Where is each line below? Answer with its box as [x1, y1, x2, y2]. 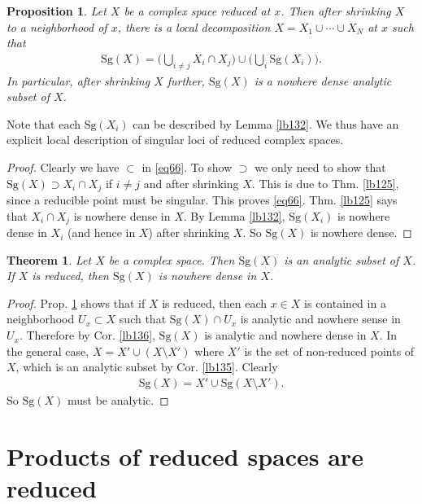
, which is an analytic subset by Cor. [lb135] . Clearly [15, 358, 278, 375]
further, [167, 72, 205, 89]
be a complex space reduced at [124, 2, 271, 19]
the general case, [7, 342, 89, 359]
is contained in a [304, 294, 386, 311]
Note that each [7, 115, 80, 132]
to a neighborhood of [7, 18, 107, 35]
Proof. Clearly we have [7, 158, 120, 175]
